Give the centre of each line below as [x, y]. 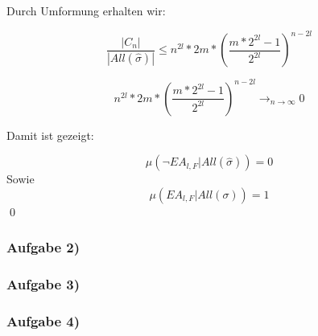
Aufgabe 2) [43, 247]
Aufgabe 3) [43, 284]
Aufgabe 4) [43, 320]
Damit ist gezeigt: [50, 135]
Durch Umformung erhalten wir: [86, 10]
